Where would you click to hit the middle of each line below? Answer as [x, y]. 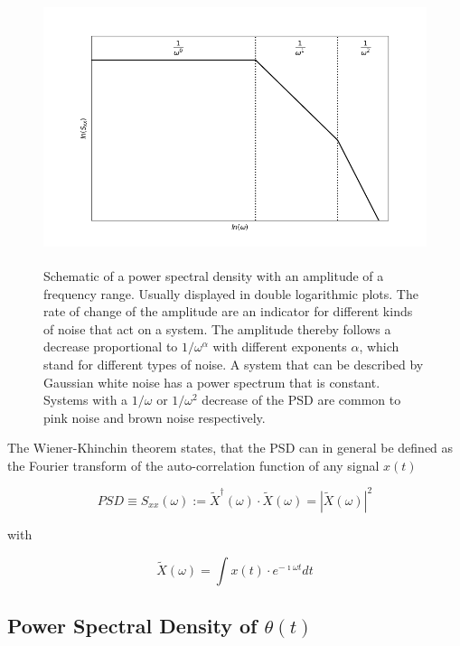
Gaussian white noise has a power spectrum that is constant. [212, 382]
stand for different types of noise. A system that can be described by [234, 364]
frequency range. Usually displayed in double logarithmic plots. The [231, 293]
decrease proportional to [111, 346]
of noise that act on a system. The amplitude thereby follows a [217, 328]
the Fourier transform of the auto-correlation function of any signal [193, 465]
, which [379, 346]
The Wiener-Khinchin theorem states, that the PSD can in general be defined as [230, 448]
